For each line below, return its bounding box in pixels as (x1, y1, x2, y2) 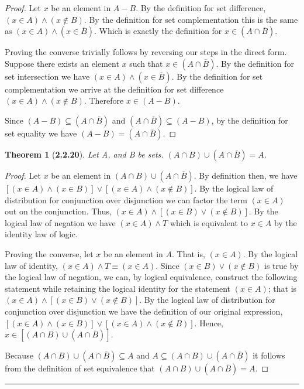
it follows (253, 349, 285, 361)
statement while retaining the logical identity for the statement (5, 282, 230, 294)
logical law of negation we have (5, 216, 116, 228)
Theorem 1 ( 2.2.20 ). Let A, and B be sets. (5, 148, 164, 160)
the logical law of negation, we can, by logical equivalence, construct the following (5, 271, 298, 283)
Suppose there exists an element (5, 57, 119, 69)
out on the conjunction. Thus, (5, 205, 112, 217)
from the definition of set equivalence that (5, 362, 155, 374)
